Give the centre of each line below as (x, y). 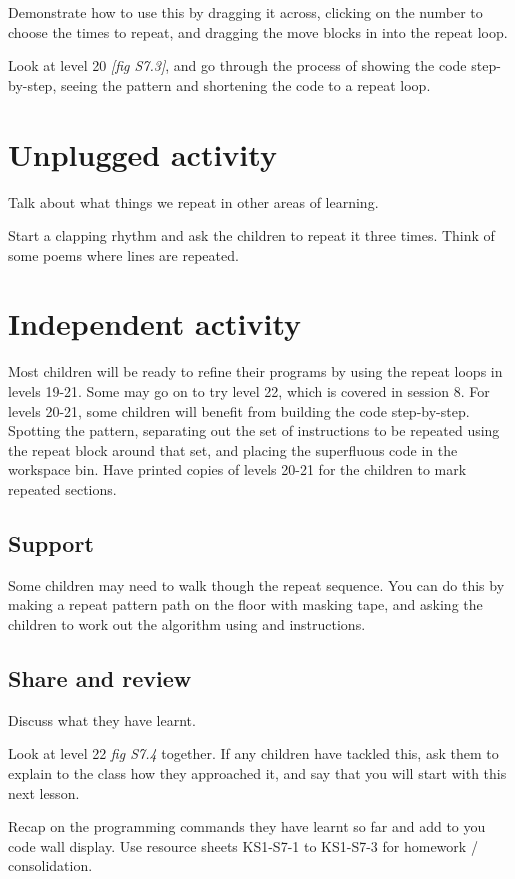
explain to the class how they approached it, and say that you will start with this (257, 772)
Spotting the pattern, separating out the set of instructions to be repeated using (254, 430)
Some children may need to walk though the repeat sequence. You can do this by (256, 584)
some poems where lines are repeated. (123, 254)
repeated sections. (62, 488)
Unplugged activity (142, 153)
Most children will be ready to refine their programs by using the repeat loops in (255, 371)
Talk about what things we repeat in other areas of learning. (193, 201)
